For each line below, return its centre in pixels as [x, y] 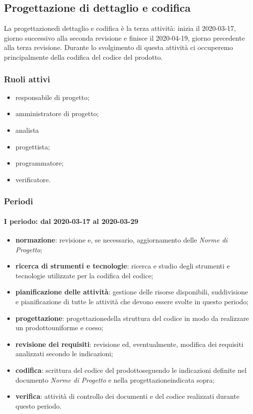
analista [27, 130]
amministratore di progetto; [57, 113]
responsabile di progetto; [52, 97]
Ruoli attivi [27, 79]
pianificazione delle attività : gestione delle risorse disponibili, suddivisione [132, 292]
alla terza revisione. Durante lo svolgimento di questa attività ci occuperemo [119, 47]
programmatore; [39, 163]
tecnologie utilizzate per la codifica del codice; [84, 275]
